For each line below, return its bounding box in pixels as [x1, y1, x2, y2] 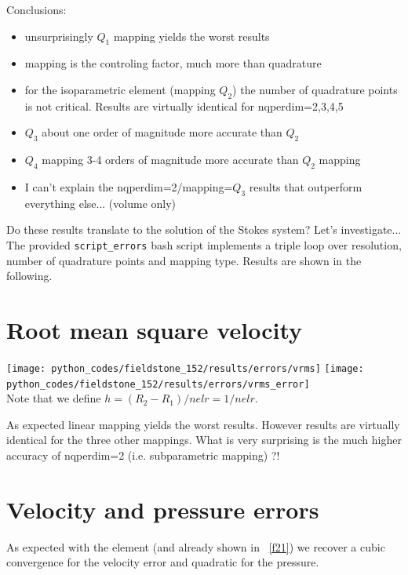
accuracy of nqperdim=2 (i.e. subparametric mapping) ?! [6, 447, 280, 464]
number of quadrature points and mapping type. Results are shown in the [6, 252, 362, 268]
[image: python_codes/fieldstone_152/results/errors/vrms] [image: [6, 362, 364, 374]
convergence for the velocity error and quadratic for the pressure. [6, 554, 319, 570]
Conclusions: [6, 2, 67, 17]
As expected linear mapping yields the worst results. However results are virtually [6, 416, 400, 432]
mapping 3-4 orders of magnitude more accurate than [42, 151, 299, 168]
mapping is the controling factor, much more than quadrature [24, 55, 322, 71]
